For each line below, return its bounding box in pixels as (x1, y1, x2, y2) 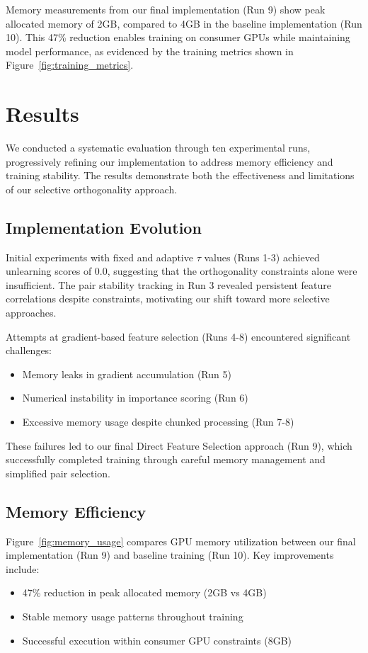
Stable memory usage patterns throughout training (22, 608, 243, 623)
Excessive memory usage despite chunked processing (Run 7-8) (22, 414, 294, 429)
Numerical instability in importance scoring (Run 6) (22, 390, 248, 405)
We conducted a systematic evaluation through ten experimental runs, (6, 140, 311, 155)
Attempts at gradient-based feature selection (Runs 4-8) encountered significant (6, 329, 351, 343)
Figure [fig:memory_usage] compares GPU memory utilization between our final (6, 533, 356, 548)
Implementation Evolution (6, 216, 202, 238)
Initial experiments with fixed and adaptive (6, 249, 193, 264)
